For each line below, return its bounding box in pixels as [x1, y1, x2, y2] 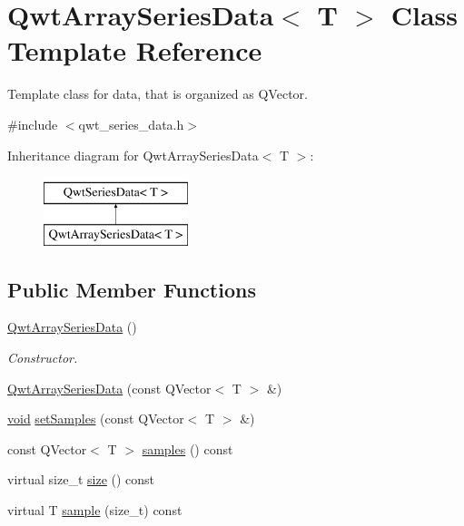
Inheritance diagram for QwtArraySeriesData [7, 145, 259, 164]
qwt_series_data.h [78, 114, 184, 133]
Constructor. [7, 348, 78, 367]
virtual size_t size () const [7, 470, 155, 489]
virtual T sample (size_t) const [7, 501, 183, 520]
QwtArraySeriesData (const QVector [7, 378, 212, 397]
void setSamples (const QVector [7, 409, 184, 428]
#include [7, 114, 58, 133]
